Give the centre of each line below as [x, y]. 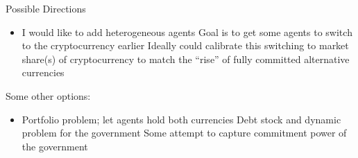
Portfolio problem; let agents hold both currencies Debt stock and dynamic [181, 119]
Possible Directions [46, 8]
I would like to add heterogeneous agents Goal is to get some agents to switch [187, 32]
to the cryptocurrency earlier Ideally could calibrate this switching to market [185, 45]
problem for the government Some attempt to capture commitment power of [184, 133]
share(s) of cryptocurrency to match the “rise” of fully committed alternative [186, 59]
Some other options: [48, 95]
